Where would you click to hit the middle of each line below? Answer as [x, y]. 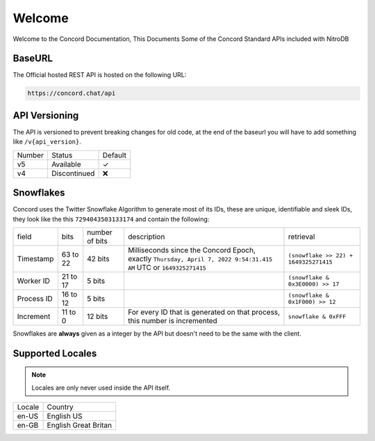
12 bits [98, 317]
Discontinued [73, 173]
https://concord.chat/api [72, 93]
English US [65, 416]
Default [114, 155]
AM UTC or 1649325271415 [167, 268]
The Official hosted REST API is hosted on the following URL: [100, 75]
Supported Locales [55, 353]
